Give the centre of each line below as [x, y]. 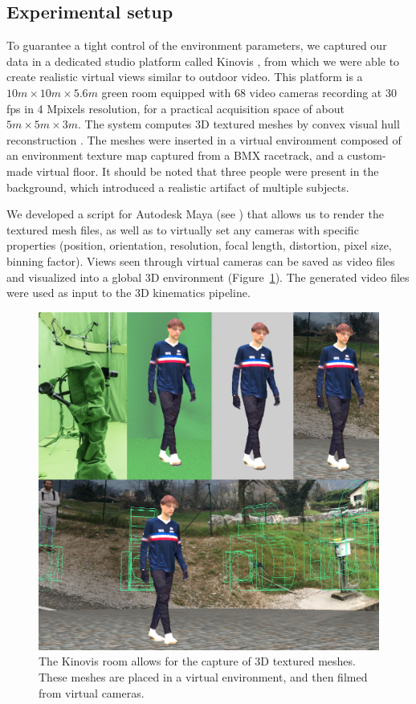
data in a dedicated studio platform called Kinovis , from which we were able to [203, 61]
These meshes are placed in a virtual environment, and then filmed [203, 676]
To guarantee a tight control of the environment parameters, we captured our [197, 45]
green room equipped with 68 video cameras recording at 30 [249, 92]
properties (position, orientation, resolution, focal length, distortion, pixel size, [199, 245]
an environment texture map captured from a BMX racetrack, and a [175, 155]
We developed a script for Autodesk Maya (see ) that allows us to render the [195, 214]
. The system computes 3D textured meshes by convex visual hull [239, 124]
